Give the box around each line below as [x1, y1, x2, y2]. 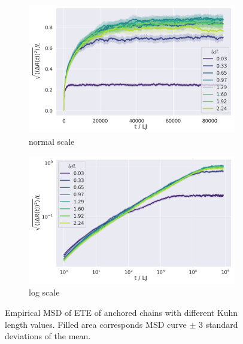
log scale [29, 286, 60, 299]
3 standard [198, 318, 238, 330]
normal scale [29, 135, 75, 147]
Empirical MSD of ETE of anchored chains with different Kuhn [5, 306, 238, 319]
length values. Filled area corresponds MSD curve [5, 318, 187, 330]
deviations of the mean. [5, 330, 91, 342]
